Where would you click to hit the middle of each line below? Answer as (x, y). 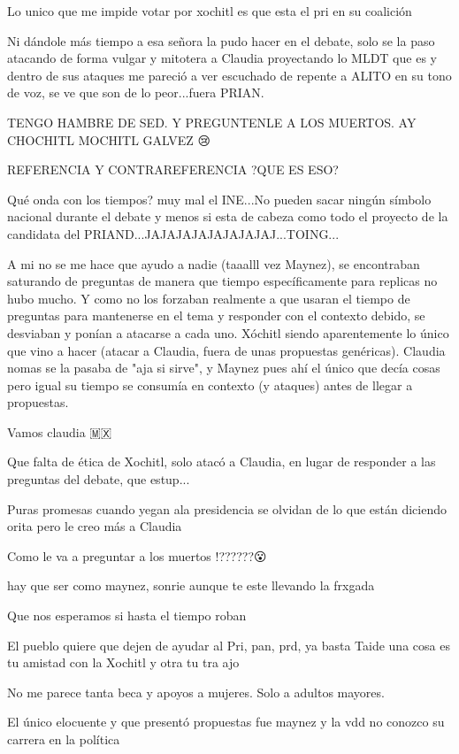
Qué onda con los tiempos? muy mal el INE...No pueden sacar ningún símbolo (219, 199)
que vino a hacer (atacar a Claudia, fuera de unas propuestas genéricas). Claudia (226, 350)
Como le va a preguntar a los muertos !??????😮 (137, 555)
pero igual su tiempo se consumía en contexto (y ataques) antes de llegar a (210, 385)
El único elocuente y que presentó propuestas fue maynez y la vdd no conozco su (226, 722)
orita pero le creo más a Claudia (95, 526)
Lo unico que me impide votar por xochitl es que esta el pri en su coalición (210, 11)
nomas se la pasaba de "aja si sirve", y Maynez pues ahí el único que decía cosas (224, 368)
